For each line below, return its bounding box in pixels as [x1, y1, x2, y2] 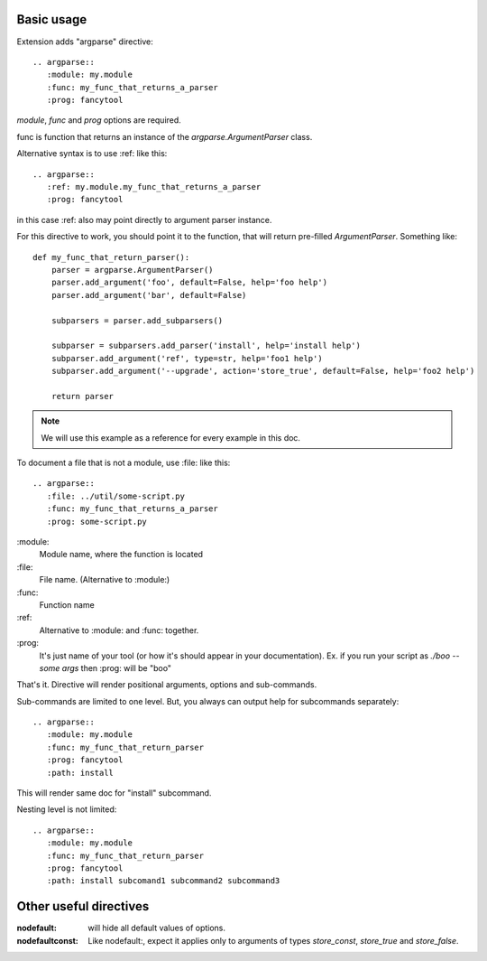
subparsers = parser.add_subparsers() [51, 315, 224, 325]
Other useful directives [16, 899, 150, 914]
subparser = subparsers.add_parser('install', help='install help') [51, 341, 361, 351]
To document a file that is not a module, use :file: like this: [16, 457, 231, 469]
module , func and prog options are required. [16, 115, 182, 126]
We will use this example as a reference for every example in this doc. [41, 432, 301, 443]
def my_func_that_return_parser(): [32, 252, 190, 262]
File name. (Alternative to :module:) [39, 574, 170, 585]
